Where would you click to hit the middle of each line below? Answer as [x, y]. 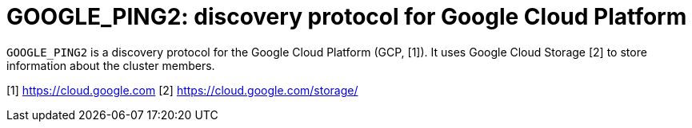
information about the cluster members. [111, 65]
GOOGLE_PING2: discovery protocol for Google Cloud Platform [347, 17]
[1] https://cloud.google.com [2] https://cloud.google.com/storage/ [182, 90]
